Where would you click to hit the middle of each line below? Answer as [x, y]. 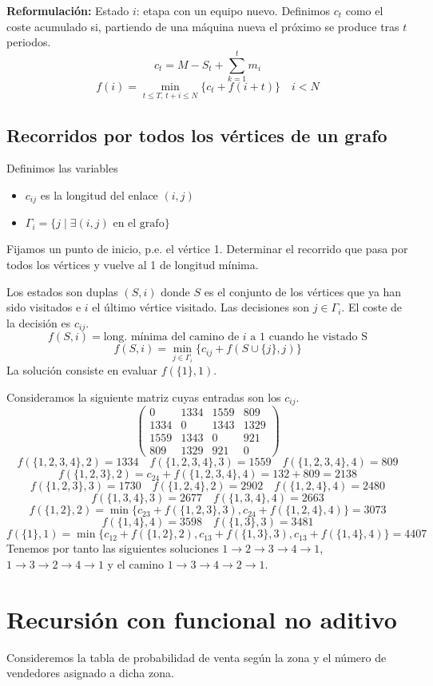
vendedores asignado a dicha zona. [90, 673]
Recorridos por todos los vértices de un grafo [197, 135]
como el [364, 10]
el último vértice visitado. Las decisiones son [201, 307]
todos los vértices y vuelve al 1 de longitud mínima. [133, 264]
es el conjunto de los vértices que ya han [303, 291]
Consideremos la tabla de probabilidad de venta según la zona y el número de [197, 657]
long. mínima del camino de [171, 337]
